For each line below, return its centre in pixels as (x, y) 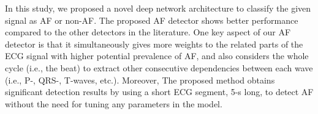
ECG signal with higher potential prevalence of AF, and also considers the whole (157, 56)
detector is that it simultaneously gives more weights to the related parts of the (154, 44)
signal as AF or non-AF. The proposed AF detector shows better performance (152, 20)
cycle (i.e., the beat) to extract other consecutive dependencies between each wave (159, 67)
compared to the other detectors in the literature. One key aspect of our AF (148, 32)
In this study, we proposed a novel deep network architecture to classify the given (158, 8)
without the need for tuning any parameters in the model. (114, 103)
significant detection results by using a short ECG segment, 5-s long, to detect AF (159, 92)
